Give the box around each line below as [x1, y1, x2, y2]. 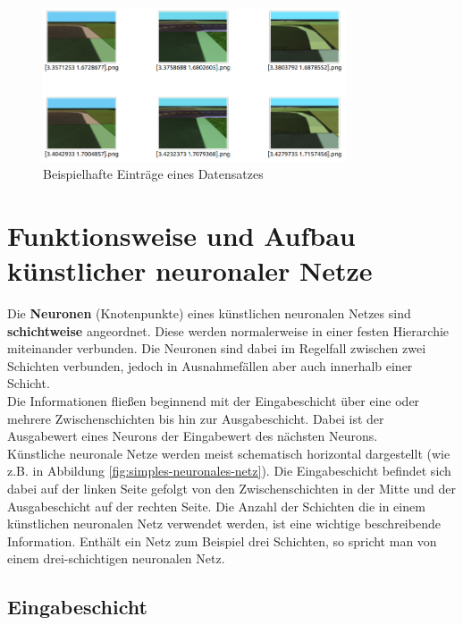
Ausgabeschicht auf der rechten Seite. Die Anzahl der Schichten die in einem [7, 496, 425, 515]
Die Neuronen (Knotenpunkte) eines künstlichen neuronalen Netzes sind [7, 304, 411, 323]
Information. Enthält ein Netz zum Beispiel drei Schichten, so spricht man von [7, 531, 437, 550]
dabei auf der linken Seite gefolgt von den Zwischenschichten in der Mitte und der [7, 479, 456, 498]
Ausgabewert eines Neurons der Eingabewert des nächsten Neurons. [7, 427, 378, 445]
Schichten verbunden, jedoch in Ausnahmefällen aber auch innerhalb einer [7, 356, 413, 375]
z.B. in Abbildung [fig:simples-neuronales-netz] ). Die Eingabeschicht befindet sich [7, 461, 451, 480]
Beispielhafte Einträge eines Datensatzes [43, 165, 264, 183]
